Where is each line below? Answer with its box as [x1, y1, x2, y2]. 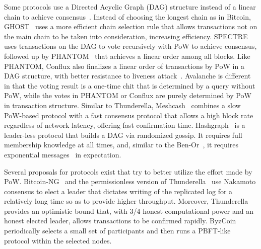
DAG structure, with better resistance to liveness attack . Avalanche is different [4, 70, 251, 81]
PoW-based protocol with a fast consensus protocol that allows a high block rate [4, 110, 253, 120]
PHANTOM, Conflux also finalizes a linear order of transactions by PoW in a [4, 60, 244, 71]
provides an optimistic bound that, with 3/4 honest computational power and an [4, 205, 254, 216]
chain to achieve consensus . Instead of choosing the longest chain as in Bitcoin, [4, 11, 251, 22]
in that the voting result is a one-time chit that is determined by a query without [4, 80, 255, 91]
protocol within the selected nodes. [4, 235, 112, 245]
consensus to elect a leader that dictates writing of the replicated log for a [4, 186, 233, 196]
